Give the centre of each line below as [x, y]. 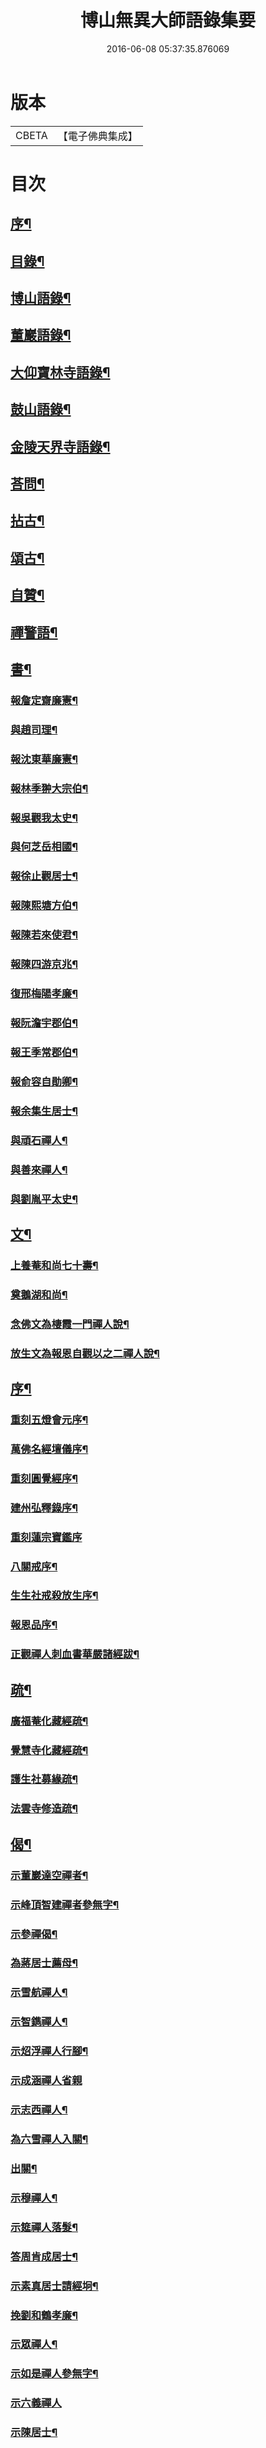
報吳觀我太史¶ [44, 818]
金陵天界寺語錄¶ [60, 446]
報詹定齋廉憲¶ [44, 700]
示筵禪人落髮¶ [44, 2227]
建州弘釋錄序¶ [44, 1508]
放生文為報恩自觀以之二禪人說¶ [85, 1353]
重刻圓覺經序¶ [44, 1478]
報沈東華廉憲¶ [44, 759]
